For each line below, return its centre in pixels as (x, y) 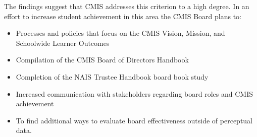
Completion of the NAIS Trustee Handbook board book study (112, 76)
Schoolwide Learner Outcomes (63, 43)
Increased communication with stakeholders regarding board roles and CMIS (134, 93)
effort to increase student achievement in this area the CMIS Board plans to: (123, 16)
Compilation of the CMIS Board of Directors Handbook (102, 60)
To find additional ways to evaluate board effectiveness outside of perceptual (134, 120)
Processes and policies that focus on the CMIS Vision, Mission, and (120, 33)
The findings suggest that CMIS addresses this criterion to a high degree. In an (127, 6)
